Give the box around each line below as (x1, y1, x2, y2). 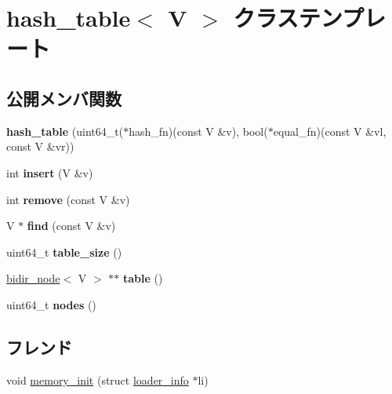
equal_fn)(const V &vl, (273, 122, 387, 139)
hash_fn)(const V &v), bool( (129, 122, 268, 139)
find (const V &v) (27, 217, 116, 234)
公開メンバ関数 (6, 86, 122, 110)
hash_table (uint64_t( (6, 122, 124, 139)
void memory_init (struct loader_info (6, 371, 189, 388)
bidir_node (6, 270, 60, 286)
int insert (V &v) (6, 164, 93, 181)
